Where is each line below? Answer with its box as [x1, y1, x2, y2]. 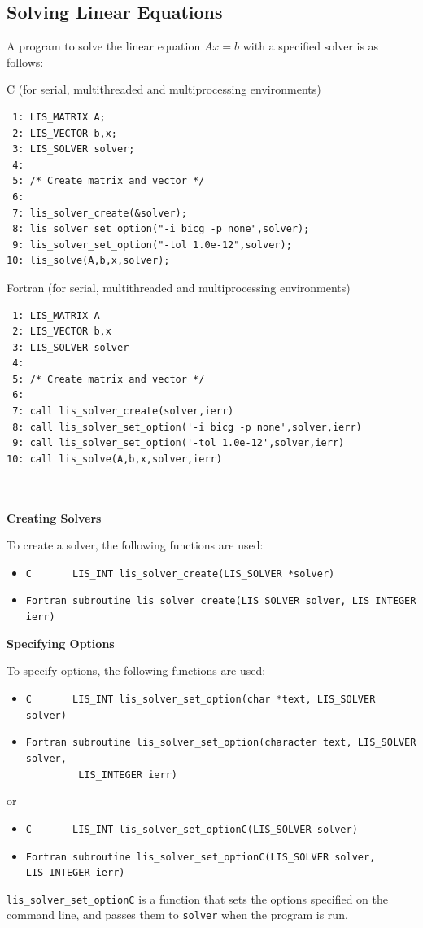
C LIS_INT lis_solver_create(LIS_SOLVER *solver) [25, 567, 335, 580]
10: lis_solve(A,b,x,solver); [7, 255, 170, 267]
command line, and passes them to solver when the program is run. [7, 906, 348, 923]
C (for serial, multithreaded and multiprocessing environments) [7, 81, 321, 98]
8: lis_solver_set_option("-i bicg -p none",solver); [12, 223, 310, 235]
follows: [7, 53, 44, 70]
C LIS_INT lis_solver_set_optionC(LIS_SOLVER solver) [25, 823, 358, 835]
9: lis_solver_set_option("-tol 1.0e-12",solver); [12, 239, 292, 251]
